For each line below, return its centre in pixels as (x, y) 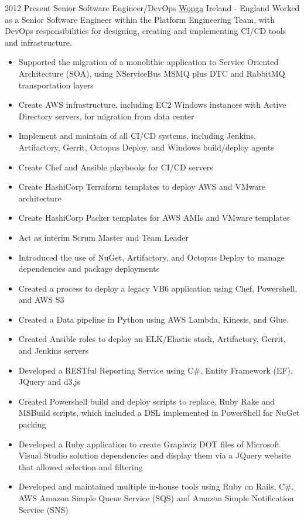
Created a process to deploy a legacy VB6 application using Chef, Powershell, (158, 288)
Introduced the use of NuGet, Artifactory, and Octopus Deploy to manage (151, 257)
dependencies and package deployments (89, 268)
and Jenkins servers (53, 350)
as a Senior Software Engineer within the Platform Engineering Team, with (140, 19)
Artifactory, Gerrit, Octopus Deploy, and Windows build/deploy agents (146, 147)
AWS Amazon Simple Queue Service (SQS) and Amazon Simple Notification (156, 498)
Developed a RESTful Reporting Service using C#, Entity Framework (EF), (156, 370)
